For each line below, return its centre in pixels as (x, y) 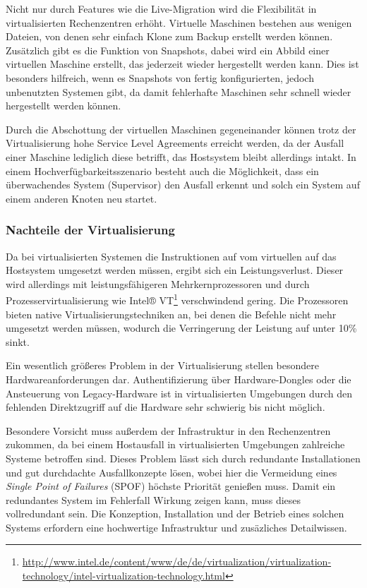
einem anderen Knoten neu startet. (82, 198)
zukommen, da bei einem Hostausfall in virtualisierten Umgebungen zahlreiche (175, 444)
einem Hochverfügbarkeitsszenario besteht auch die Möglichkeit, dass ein (162, 170)
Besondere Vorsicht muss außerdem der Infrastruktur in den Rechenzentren (168, 430)
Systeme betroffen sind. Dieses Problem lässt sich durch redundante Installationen (183, 458)
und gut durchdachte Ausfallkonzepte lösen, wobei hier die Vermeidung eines (172, 472)
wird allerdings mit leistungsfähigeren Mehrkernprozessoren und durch (158, 283)
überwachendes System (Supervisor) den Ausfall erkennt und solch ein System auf (183, 185)
